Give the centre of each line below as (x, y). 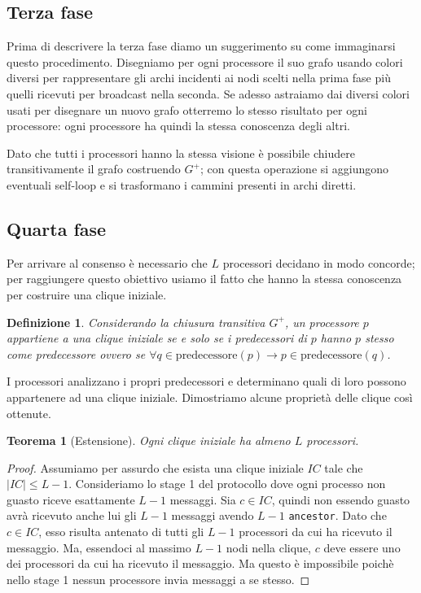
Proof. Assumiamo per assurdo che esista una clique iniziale (155, 467)
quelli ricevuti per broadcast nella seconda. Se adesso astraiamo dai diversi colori (208, 93)
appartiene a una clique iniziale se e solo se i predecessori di (157, 338)
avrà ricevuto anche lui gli (72, 515)
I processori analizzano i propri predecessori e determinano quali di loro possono (206, 381)
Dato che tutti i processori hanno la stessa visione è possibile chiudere (181, 153)
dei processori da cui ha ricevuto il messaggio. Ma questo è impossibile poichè (200, 563)
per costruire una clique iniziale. (87, 294)
